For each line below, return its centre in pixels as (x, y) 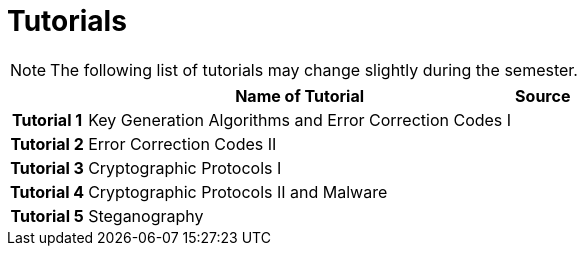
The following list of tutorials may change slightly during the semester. (314, 69)
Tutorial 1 (47, 119)
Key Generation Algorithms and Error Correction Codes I (300, 119)
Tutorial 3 (47, 167)
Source (543, 95)
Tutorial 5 (47, 215)
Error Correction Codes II (182, 143)
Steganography (146, 215)
